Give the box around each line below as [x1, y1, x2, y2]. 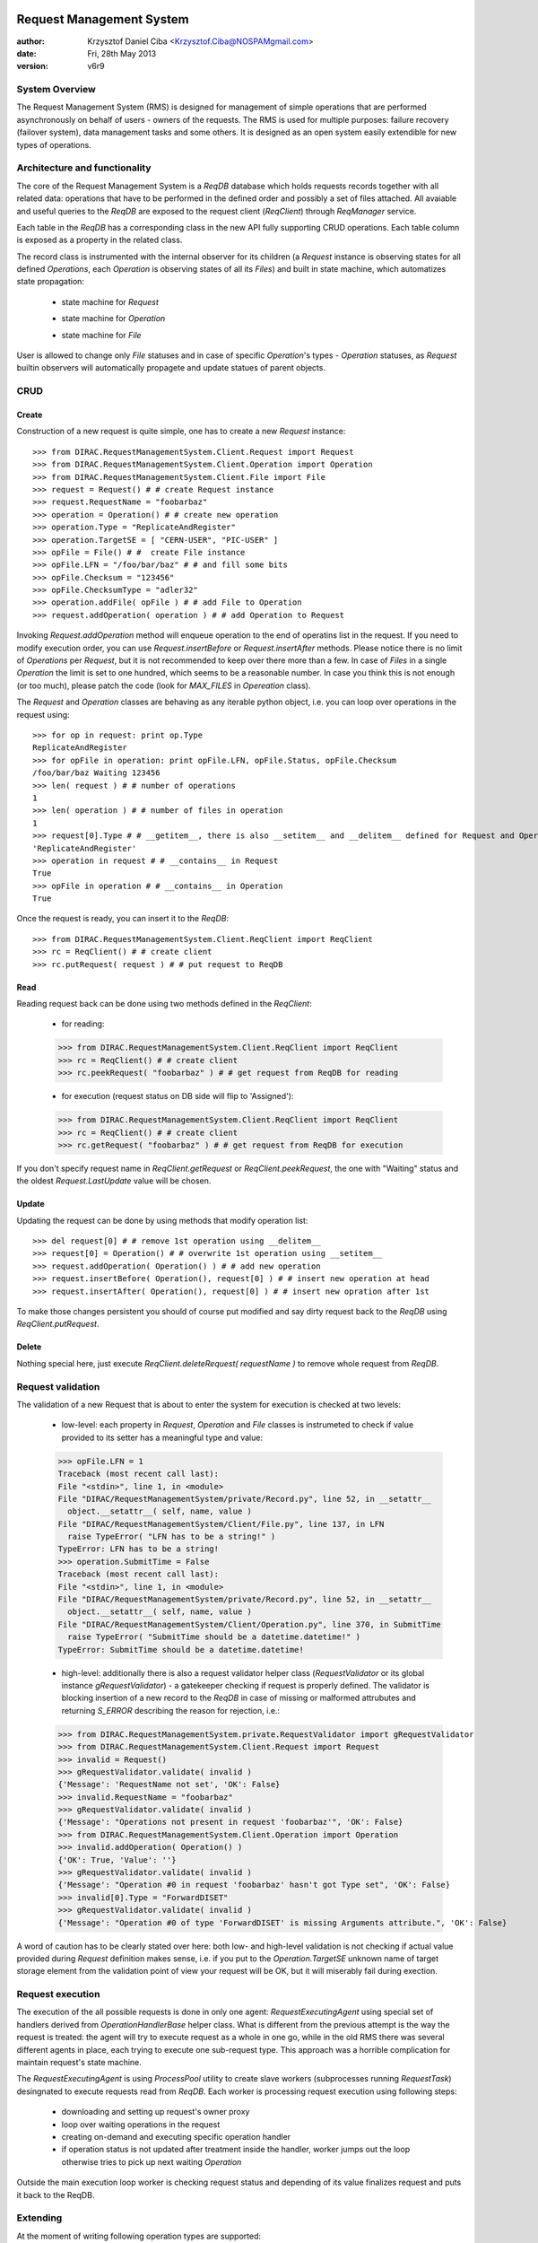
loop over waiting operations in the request [61, 2118, 221, 2130]
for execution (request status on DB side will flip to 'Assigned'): [61, 1091, 294, 1102]
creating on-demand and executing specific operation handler [61, 2132, 291, 2142]
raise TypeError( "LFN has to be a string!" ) [67, 1532, 276, 1542]
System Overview [16, 83, 96, 96]
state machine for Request [61, 296, 159, 307]
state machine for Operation [61, 313, 166, 324]
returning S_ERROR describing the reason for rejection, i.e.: [61, 1705, 281, 1715]
